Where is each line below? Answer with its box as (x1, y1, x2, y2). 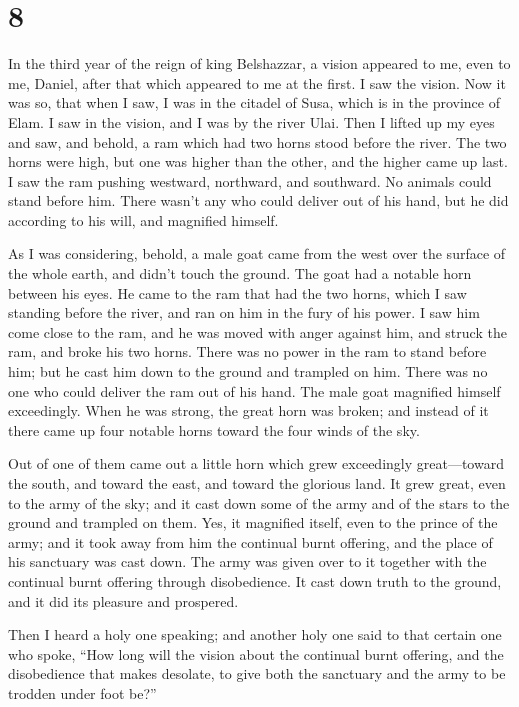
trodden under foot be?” (8, 682, 157, 703)
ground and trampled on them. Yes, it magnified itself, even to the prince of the (8, 512, 498, 533)
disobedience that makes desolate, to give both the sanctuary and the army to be (8, 663, 506, 684)
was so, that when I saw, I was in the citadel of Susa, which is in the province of (8, 92, 501, 113)
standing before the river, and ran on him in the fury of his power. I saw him (8, 302, 480, 323)
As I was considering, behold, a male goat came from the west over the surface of (8, 243, 506, 264)
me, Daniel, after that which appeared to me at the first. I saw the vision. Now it (8, 72, 506, 93)
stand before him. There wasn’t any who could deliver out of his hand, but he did (8, 190, 509, 211)
